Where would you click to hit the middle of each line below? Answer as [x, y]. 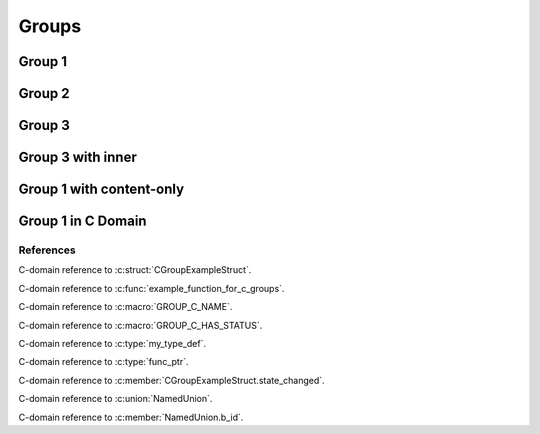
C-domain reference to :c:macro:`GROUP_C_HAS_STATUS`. [140, 325]
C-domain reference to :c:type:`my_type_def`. [112, 343]
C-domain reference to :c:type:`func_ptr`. [103, 362]
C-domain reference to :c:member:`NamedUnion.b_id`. [131, 417]
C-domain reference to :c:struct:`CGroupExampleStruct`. [135, 270]
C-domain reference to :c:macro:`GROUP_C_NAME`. [125, 307]
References [47, 250]
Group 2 [44, 93]
